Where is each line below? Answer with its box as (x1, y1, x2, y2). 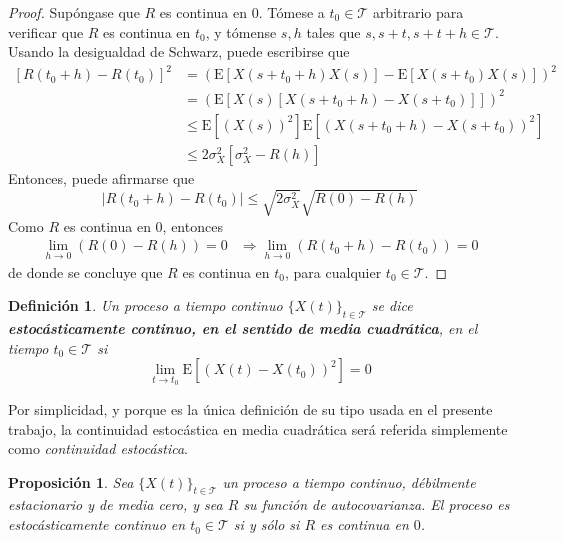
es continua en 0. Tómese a (159, 2, 325, 22)
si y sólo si (233, 514, 300, 535)
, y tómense (205, 21, 277, 42)
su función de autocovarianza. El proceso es (243, 494, 510, 515)
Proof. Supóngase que (8, 2, 140, 22)
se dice (371, 295, 413, 316)
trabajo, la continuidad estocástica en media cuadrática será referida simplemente (8, 418, 508, 439)
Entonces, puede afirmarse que (8, 167, 195, 188)
